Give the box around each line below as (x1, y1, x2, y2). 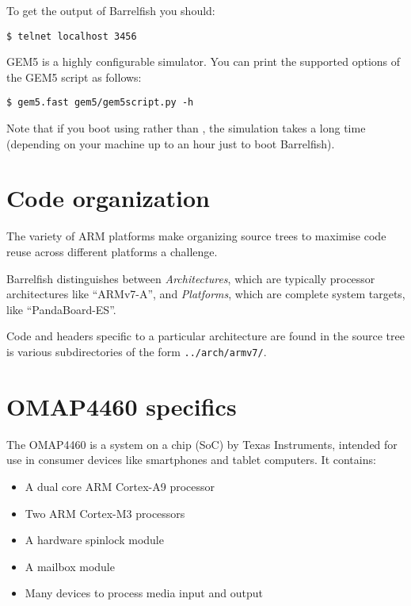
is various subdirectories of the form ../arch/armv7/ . (6, 343, 267, 359)
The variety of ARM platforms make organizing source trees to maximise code (6, 228, 386, 244)
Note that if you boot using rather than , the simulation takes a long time (6, 120, 366, 136)
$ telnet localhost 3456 (6, 30, 137, 42)
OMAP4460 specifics (6, 389, 237, 422)
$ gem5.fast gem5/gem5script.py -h (6, 97, 194, 109)
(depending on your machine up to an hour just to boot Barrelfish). (6, 135, 335, 151)
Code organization (6, 182, 210, 214)
